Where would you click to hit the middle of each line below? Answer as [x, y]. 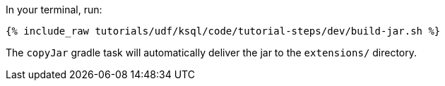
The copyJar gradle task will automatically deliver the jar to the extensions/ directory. [212, 53]
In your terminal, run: [54, 10]
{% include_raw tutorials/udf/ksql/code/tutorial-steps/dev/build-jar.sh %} [223, 31]
